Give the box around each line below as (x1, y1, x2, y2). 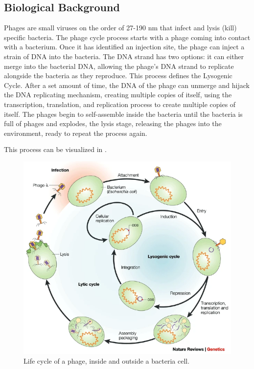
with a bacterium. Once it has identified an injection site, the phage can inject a (4, 42, 245, 52)
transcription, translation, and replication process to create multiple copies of (4, 99, 236, 109)
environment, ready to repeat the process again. (4, 128, 147, 138)
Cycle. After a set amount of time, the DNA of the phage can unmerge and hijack (4, 80, 250, 90)
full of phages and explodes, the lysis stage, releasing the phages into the (4, 118, 222, 129)
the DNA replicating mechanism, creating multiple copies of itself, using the (4, 89, 232, 100)
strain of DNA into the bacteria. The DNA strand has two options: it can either (4, 51, 244, 61)
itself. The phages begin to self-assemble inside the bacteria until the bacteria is (4, 109, 243, 119)
